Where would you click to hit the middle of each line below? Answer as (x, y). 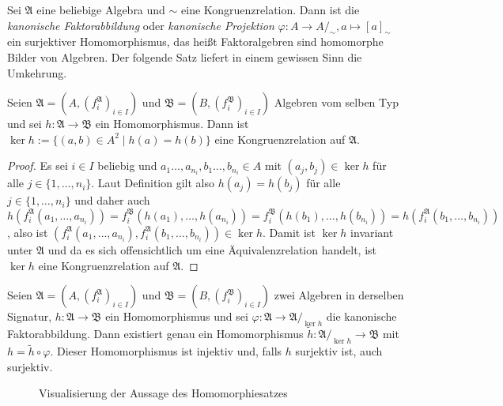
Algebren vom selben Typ (336, 102)
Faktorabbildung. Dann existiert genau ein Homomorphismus (155, 334)
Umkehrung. (37, 72)
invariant (372, 232)
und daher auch (112, 200)
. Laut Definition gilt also (153, 183)
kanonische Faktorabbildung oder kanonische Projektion (141, 25)
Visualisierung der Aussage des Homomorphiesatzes (163, 393)
